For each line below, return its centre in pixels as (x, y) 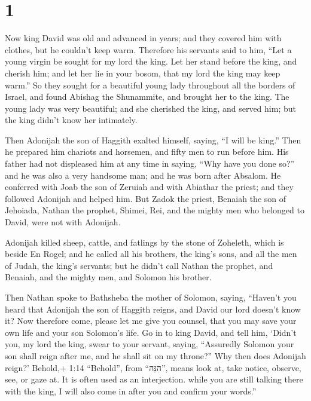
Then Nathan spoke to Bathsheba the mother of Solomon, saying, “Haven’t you (151, 297)
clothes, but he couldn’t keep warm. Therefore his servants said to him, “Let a (148, 49)
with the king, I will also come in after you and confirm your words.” (131, 391)
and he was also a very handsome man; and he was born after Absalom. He (143, 175)
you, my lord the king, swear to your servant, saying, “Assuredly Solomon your (150, 344)
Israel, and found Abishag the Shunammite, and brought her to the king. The (147, 97)
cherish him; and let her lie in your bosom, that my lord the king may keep (143, 73)
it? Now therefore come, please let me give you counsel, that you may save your (151, 321)
